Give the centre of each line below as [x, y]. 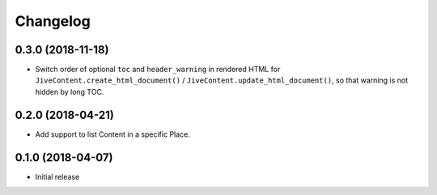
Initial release [57, 176]
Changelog [53, 21]
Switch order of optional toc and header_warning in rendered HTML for [158, 70]
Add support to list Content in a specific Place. [112, 134]
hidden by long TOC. [70, 91]
